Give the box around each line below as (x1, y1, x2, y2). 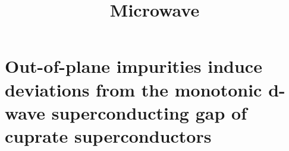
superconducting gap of (51, 100, 247, 124)
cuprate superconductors (5, 123, 212, 147)
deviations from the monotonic (5, 77, 262, 101)
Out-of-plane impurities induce (5, 54, 262, 78)
